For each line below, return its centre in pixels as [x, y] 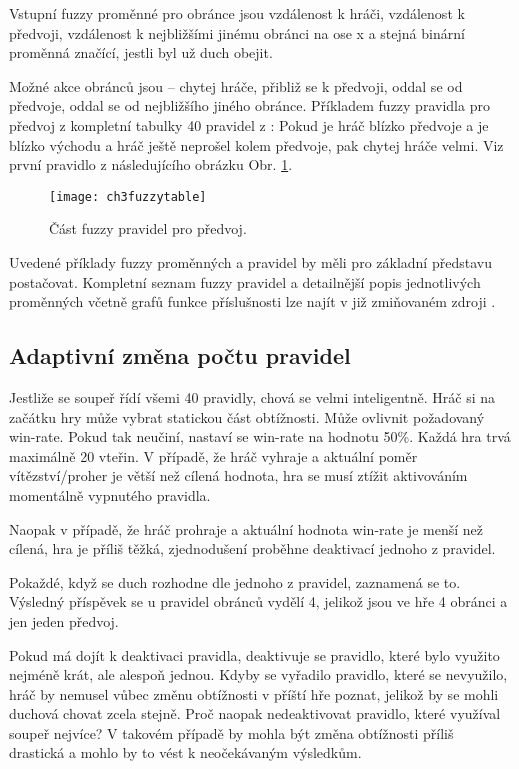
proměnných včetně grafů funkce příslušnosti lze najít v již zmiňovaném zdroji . [252, 301]
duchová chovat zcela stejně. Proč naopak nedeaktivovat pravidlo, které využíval [255, 713]
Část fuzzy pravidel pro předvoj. [148, 228]
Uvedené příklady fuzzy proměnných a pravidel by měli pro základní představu [250, 262]
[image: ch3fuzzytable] [128, 196]
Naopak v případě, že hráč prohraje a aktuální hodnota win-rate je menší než [246, 528]
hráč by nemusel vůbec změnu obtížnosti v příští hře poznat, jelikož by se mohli [254, 693]
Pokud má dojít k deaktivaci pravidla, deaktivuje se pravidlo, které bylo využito [254, 654]
